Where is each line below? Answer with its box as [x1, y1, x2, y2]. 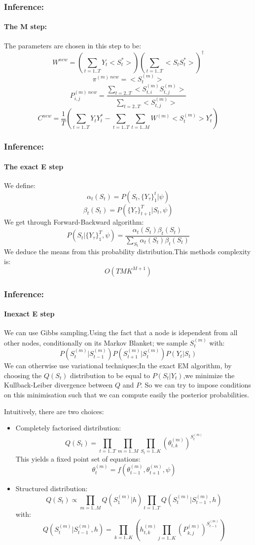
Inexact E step [4, 309, 55, 319]
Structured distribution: [15, 483, 88, 494]
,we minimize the [183, 370, 235, 380]
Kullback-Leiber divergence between [4, 380, 113, 390]
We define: [4, 180, 36, 190]
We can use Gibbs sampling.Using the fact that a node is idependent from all [4, 327, 238, 338]
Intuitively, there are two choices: [4, 406, 104, 416]
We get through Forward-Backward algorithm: [4, 216, 144, 227]
